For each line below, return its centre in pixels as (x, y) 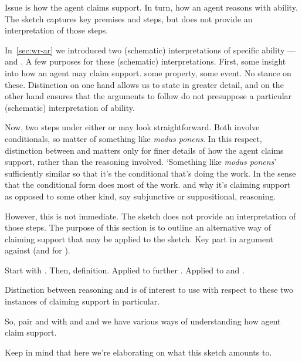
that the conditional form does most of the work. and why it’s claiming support (148, 185)
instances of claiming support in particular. (82, 301)
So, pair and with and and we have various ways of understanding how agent (143, 321)
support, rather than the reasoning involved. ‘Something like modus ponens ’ (141, 162)
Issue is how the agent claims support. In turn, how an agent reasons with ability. (151, 7)
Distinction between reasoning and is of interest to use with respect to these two (149, 290)
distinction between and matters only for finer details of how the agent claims (144, 150)
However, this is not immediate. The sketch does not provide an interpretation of (150, 216)
